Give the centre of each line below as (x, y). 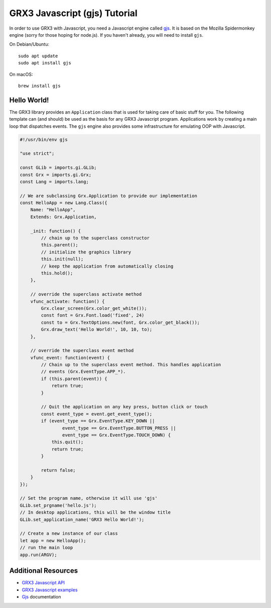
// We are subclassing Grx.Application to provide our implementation (109, 196)
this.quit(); (67, 442)
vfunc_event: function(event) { (70, 358)
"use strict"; (37, 154)
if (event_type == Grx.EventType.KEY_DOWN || (98, 421)
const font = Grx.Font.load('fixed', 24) (93, 315)
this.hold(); (57, 273)
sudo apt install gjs (45, 63)
